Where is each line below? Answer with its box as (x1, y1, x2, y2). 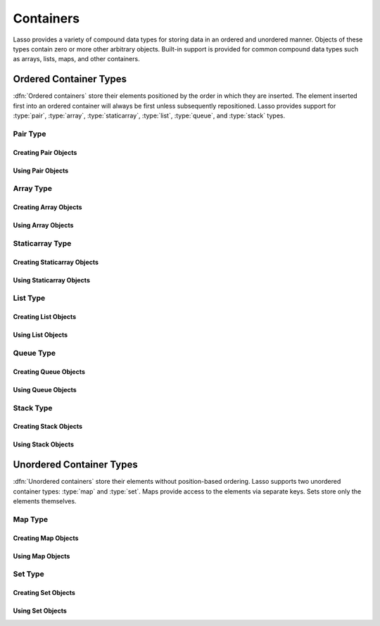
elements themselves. (13, 497, 77, 506)
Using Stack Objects (13, 440, 74, 449)
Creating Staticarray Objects (13, 258, 99, 266)
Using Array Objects (13, 221, 74, 230)
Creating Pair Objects (13, 148, 77, 156)
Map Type (13, 514, 49, 524)
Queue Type (13, 349, 56, 358)
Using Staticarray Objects (13, 275, 91, 284)
